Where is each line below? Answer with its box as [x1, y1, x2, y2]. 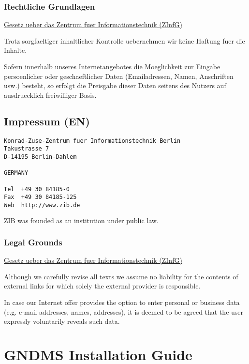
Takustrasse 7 [4, 145, 49, 152]
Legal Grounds [4, 236, 62, 248]
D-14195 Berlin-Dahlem [4, 153, 77, 160]
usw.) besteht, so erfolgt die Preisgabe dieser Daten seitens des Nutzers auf [4, 80, 226, 91]
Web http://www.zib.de [4, 201, 80, 209]
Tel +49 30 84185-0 [4, 185, 70, 193]
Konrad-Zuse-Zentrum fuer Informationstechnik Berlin [4, 137, 181, 144]
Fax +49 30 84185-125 [4, 194, 77, 201]
